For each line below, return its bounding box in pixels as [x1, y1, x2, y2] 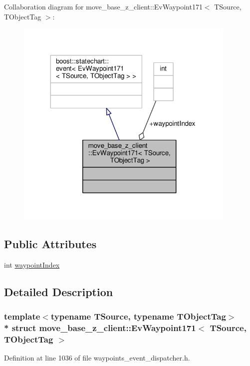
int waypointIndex [4, 259, 60, 270]
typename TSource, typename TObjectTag [50, 310, 226, 322]
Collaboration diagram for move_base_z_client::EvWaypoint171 [4, 1, 203, 11]
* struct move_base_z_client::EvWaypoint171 [4, 321, 196, 334]
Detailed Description [4, 284, 113, 299]
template [4, 310, 40, 322]
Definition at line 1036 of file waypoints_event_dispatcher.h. [4, 353, 190, 363]
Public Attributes [4, 236, 97, 251]
